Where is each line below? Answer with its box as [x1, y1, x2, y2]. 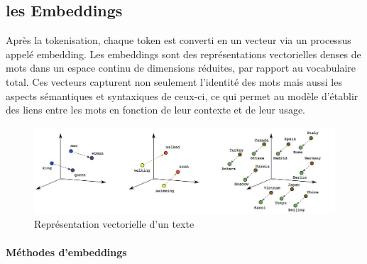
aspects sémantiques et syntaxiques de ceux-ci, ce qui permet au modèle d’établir [6, 88, 358, 103]
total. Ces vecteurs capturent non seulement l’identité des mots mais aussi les [6, 74, 342, 89]
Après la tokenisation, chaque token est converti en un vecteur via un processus [6, 33, 351, 48]
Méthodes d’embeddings [6, 244, 127, 259]
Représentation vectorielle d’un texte [34, 216, 195, 231]
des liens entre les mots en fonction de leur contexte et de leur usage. [6, 102, 305, 117]
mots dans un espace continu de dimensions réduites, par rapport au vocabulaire [6, 60, 356, 75]
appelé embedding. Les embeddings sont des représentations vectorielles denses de [6, 46, 361, 61]
